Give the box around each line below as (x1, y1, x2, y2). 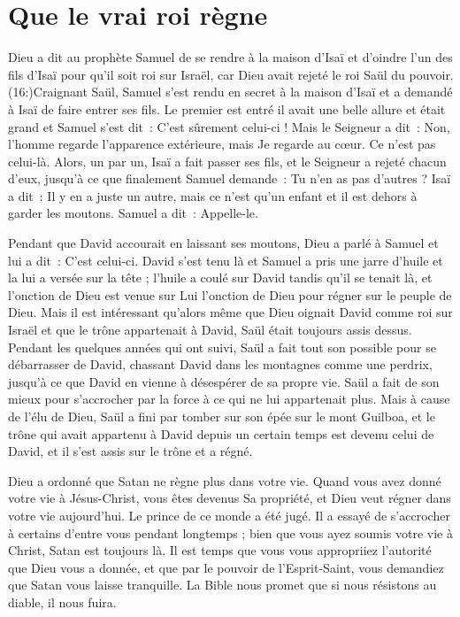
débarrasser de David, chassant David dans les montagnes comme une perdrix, (8, 355, 433, 374)
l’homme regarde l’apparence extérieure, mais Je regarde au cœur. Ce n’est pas (8, 135, 436, 153)
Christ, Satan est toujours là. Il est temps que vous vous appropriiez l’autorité (8, 541, 432, 559)
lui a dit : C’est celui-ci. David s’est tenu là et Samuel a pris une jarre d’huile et (8, 251, 443, 269)
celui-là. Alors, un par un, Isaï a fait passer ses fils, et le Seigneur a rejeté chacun (8, 151, 447, 170)
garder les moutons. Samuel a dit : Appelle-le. (8, 204, 258, 222)
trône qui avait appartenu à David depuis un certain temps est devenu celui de (8, 424, 434, 443)
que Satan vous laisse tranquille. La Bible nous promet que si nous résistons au (8, 575, 437, 594)
